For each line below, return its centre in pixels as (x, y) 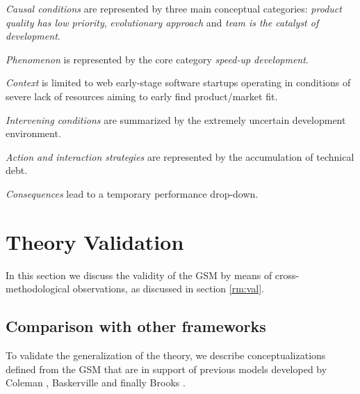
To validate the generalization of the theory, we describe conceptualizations (166, 355)
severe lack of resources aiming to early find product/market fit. (142, 96)
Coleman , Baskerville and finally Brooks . (96, 383)
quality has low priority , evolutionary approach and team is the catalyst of (162, 22)
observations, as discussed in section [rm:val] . (169, 289)
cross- (287, 275)
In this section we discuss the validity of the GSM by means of (139, 275)
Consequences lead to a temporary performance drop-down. (132, 193)
